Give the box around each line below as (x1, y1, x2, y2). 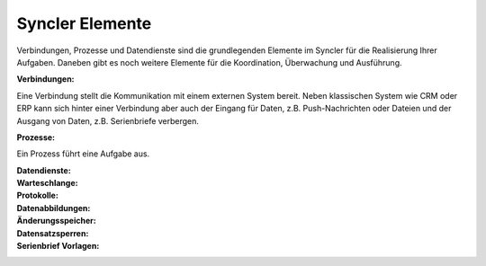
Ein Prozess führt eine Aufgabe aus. (16, 148, 150, 159)
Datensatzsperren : (16, 227, 89, 238)
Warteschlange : (16, 178, 78, 189)
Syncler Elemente (16, 13, 152, 33)
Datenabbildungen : (16, 202, 91, 213)
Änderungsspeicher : (16, 216, 96, 226)
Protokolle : (16, 190, 58, 201)
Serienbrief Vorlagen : (16, 241, 100, 252)
